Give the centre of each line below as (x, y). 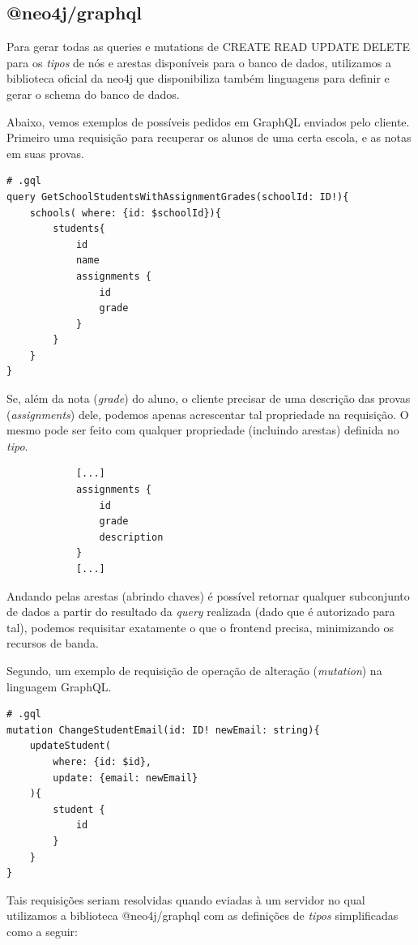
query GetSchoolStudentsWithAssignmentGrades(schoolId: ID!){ (178, 197)
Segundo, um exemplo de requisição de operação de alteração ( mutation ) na (194, 670)
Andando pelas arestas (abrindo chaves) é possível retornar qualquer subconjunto (208, 595)
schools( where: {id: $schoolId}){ (125, 213)
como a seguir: (42, 931)
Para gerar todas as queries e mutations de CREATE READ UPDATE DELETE (209, 47)
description (131, 537)
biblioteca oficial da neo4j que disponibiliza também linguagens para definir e (198, 78)
